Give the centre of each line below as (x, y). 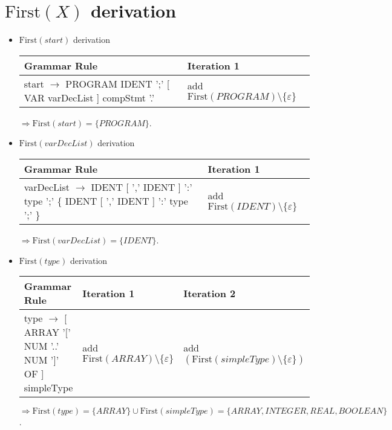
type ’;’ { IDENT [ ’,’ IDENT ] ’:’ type (106, 201)
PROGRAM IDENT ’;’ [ (118, 83)
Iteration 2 (210, 293)
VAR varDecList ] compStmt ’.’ (89, 97)
